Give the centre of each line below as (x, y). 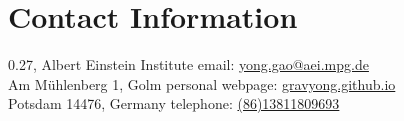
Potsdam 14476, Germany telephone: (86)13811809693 (174, 103)
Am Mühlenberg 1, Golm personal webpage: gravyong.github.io (202, 83)
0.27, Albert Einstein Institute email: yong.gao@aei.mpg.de (188, 64)
